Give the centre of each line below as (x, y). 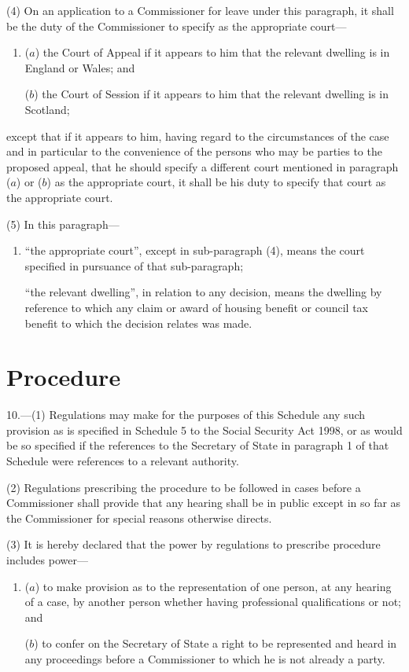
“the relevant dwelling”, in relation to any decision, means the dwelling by (203, 292)
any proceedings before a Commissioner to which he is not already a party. (205, 658)
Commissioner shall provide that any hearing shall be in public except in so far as (204, 503)
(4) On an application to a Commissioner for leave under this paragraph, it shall (200, 10)
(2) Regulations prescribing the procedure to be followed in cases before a (184, 487)
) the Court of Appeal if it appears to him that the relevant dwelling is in (212, 52)
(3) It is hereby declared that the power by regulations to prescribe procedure (193, 544)
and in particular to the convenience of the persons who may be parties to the (194, 151)
